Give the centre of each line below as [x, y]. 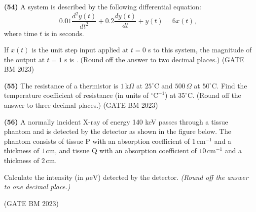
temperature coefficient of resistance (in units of [76, 95]
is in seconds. [64, 33]
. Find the [232, 85]
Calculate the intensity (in [44, 177]
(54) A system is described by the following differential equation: [103, 6]
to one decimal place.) [37, 187]
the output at [24, 59]
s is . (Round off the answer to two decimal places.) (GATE [154, 59]
